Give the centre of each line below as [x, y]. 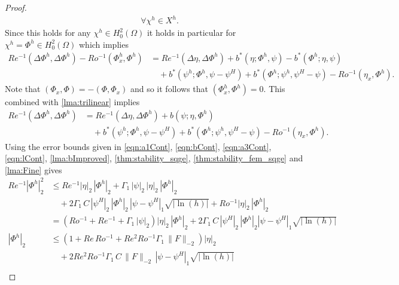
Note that [23, 89]
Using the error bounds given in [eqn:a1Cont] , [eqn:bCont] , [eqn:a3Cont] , [138, 146]
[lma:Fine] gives [33, 169]
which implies [104, 44]
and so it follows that [169, 89]
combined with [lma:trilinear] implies [72, 102]
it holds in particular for [191, 33]
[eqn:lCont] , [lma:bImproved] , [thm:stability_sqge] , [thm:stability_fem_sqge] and [154, 158]
